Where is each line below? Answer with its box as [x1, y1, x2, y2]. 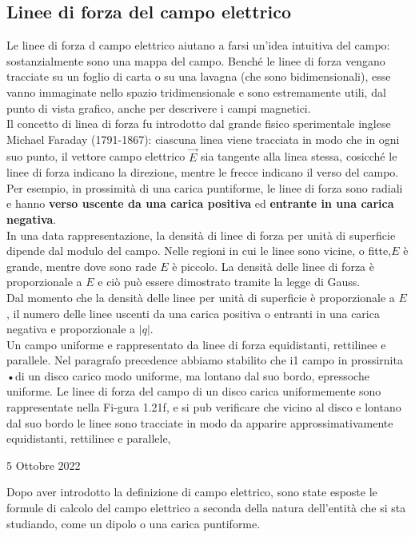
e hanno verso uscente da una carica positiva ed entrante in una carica [6, 195, 394, 212]
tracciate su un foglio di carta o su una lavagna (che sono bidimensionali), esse [6, 68, 391, 85]
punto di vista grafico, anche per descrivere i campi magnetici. [6, 99, 311, 116]
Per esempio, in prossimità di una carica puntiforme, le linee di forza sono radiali [6, 179, 403, 196]
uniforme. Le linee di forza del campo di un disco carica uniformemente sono [6, 383, 381, 400]
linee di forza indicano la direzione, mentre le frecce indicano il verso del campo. [6, 164, 399, 181]
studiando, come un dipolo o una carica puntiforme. [6, 515, 261, 531]
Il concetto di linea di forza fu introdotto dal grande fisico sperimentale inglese [6, 115, 391, 132]
